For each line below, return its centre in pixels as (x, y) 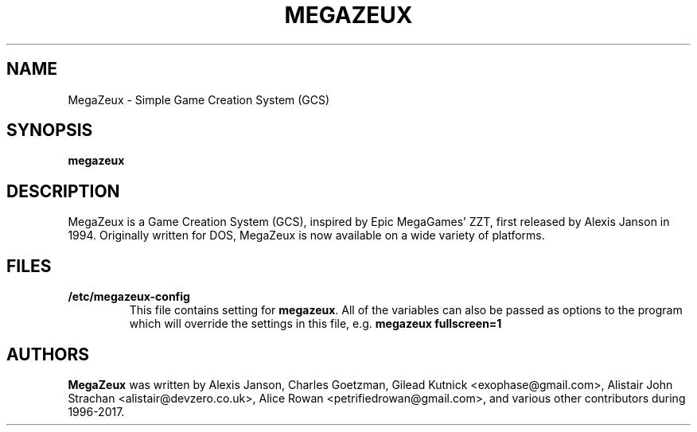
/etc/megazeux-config (129, 297)
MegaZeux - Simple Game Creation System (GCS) (199, 99)
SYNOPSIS (50, 130)
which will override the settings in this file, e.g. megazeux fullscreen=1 (315, 324)
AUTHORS (48, 354)
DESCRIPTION (63, 191)
